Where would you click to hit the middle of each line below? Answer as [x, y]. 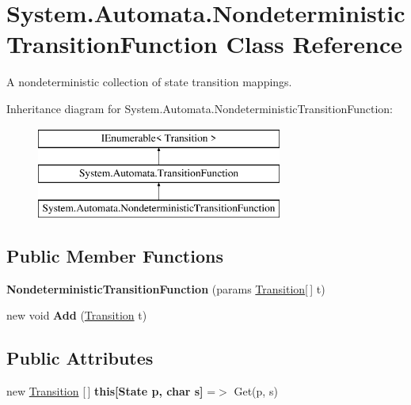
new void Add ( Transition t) [77, 315]
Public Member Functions [115, 255]
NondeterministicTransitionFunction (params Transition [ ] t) [166, 288]
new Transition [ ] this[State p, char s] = [111, 391]
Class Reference [314, 44]
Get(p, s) [256, 391]
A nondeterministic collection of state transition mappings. [149, 82]
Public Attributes [80, 358]
